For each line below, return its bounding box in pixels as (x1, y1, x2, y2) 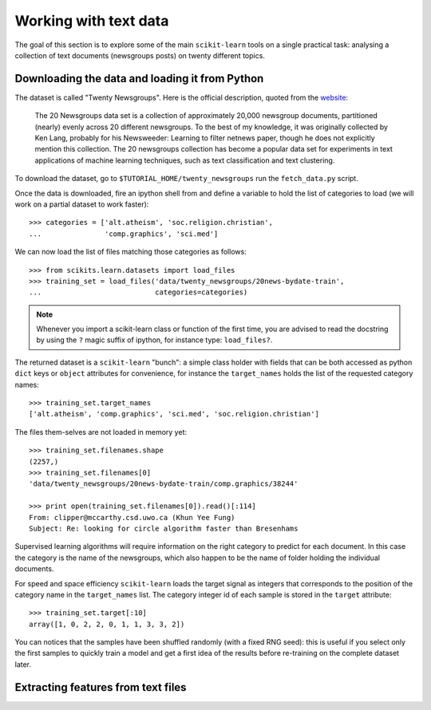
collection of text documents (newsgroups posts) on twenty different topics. (14, 50, 265, 60)
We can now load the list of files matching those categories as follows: (14, 247, 247, 257)
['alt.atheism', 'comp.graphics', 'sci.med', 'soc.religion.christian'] (29, 409, 319, 419)
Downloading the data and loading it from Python (14, 72, 264, 85)
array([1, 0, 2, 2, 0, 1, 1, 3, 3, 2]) (29, 619, 185, 629)
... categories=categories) (29, 288, 248, 297)
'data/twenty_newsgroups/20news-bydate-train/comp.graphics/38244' (29, 479, 299, 488)
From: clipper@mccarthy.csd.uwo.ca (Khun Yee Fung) (29, 513, 235, 522)
